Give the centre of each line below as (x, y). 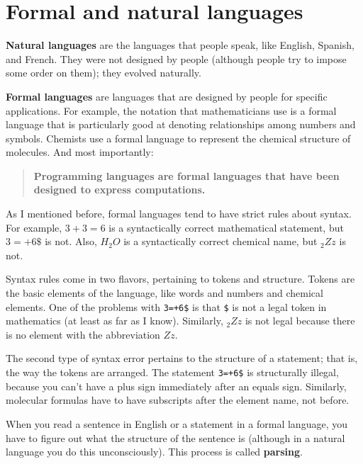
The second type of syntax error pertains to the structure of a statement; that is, (182, 358)
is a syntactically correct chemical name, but (220, 241)
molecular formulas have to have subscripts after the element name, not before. (178, 400)
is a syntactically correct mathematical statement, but (226, 227)
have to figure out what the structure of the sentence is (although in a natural (175, 437)
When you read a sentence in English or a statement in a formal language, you (177, 423)
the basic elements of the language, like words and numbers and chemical (164, 293)
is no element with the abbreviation (83, 334)
